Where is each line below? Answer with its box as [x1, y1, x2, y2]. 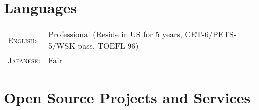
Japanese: [8, 54, 41, 66]
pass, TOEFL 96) [78, 40, 139, 52]
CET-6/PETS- [185, 28, 237, 40]
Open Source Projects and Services [4, 87, 251, 108]
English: [8, 34, 37, 46]
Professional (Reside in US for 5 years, [48, 28, 183, 40]
